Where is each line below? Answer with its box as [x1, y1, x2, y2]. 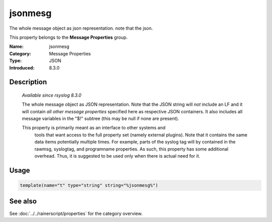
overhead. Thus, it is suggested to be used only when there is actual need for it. [34, 153, 200, 159]
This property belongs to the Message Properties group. [9, 34, 128, 40]
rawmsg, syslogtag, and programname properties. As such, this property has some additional [34, 146, 229, 152]
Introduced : [9, 64, 35, 70]
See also [9, 197, 37, 206]
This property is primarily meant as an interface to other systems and [22, 125, 166, 131]
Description [9, 78, 47, 87]
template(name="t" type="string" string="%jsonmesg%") [20, 183, 158, 188]
